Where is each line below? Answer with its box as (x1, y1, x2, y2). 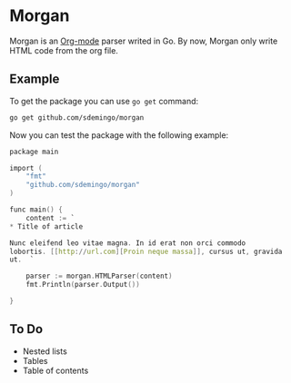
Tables (22, 355, 48, 366)
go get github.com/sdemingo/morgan (9, 113, 145, 123)
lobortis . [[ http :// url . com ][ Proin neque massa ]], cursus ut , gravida (9, 247, 283, 256)
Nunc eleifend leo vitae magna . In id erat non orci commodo (9, 238, 246, 248)
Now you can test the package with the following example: (9, 129, 229, 141)
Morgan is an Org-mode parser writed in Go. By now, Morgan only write (9, 35, 278, 46)
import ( (9, 163, 43, 172)
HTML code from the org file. (9, 44, 118, 55)
